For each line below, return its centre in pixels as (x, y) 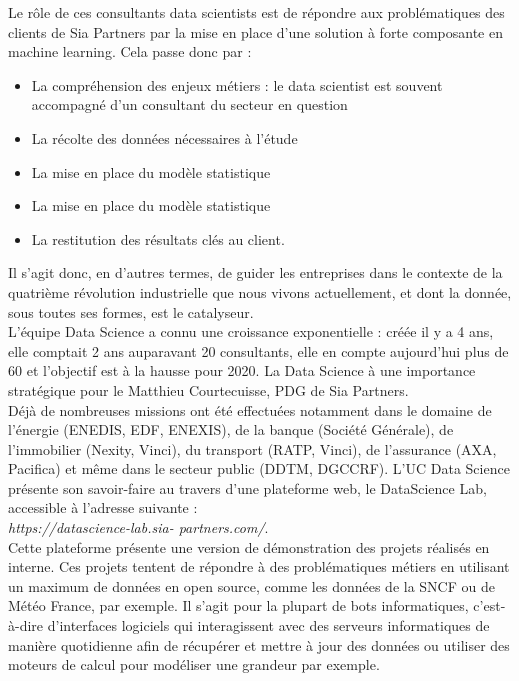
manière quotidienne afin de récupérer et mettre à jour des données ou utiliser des (259, 644)
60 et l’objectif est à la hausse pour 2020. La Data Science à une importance (242, 370)
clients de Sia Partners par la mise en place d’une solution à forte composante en (255, 31)
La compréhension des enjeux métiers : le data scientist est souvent (237, 84)
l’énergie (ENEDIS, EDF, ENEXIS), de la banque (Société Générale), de (231, 429)
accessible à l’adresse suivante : (103, 507)
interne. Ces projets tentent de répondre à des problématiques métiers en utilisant (259, 566)
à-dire (26, 625)
